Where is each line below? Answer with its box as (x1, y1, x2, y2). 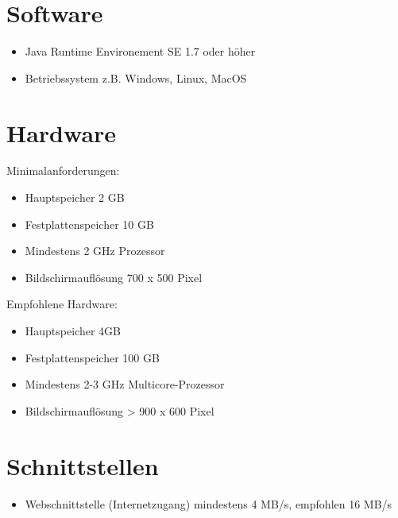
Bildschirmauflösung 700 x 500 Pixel (25, 269, 203, 285)
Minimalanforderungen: (6, 162, 120, 179)
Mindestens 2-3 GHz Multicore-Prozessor (25, 376, 225, 392)
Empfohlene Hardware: (6, 296, 118, 312)
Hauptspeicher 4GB (25, 323, 121, 338)
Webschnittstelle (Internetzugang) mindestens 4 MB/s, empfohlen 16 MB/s (25, 495, 392, 512)
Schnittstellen (6, 449, 159, 481)
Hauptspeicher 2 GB (25, 189, 125, 206)
